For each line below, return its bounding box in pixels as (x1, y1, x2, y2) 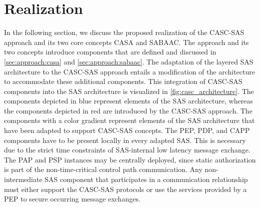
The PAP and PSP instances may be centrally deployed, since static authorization (4, 154, 256, 164)
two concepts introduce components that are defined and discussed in (4, 46, 216, 57)
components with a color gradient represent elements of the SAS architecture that (4, 115, 255, 125)
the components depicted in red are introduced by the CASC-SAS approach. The (4, 105, 252, 115)
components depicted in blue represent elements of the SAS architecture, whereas (4, 95, 253, 106)
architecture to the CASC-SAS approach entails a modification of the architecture (4, 66, 255, 76)
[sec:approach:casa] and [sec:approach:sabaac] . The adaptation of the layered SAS (4, 56, 253, 66)
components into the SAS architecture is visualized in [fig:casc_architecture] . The (4, 85, 254, 96)
